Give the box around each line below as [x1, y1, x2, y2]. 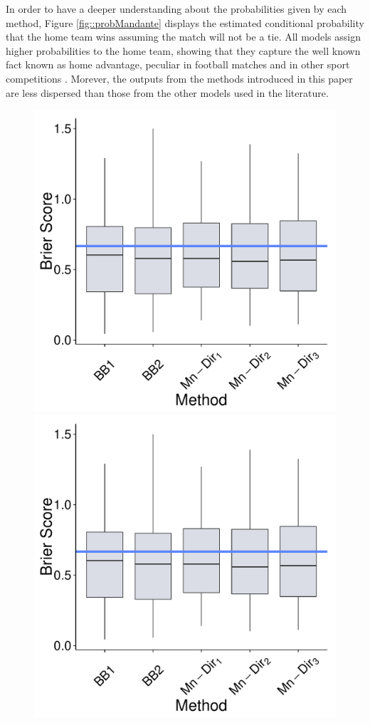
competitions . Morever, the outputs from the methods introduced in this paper [6, 71, 353, 85]
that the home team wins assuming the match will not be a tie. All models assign [6, 29, 361, 44]
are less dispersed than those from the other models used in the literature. [6, 85, 329, 100]
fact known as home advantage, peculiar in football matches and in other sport [6, 57, 350, 72]
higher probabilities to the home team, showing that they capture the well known [6, 43, 361, 58]
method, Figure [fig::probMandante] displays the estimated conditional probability [6, 15, 364, 30]
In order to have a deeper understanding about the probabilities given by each [6, 1, 347, 16]
